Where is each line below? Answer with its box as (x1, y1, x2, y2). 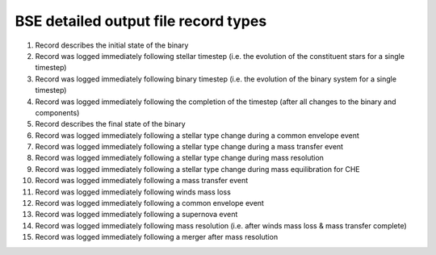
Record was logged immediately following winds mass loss (35, 186, 232, 197)
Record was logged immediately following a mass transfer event (35, 176, 249, 186)
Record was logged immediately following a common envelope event (35, 199, 264, 208)
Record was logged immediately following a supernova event (35, 210, 238, 219)
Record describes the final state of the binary (35, 119, 186, 129)
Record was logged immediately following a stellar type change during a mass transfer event (35, 142, 343, 152)
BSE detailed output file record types (15, 12, 267, 30)
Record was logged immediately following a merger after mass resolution (35, 232, 279, 242)
